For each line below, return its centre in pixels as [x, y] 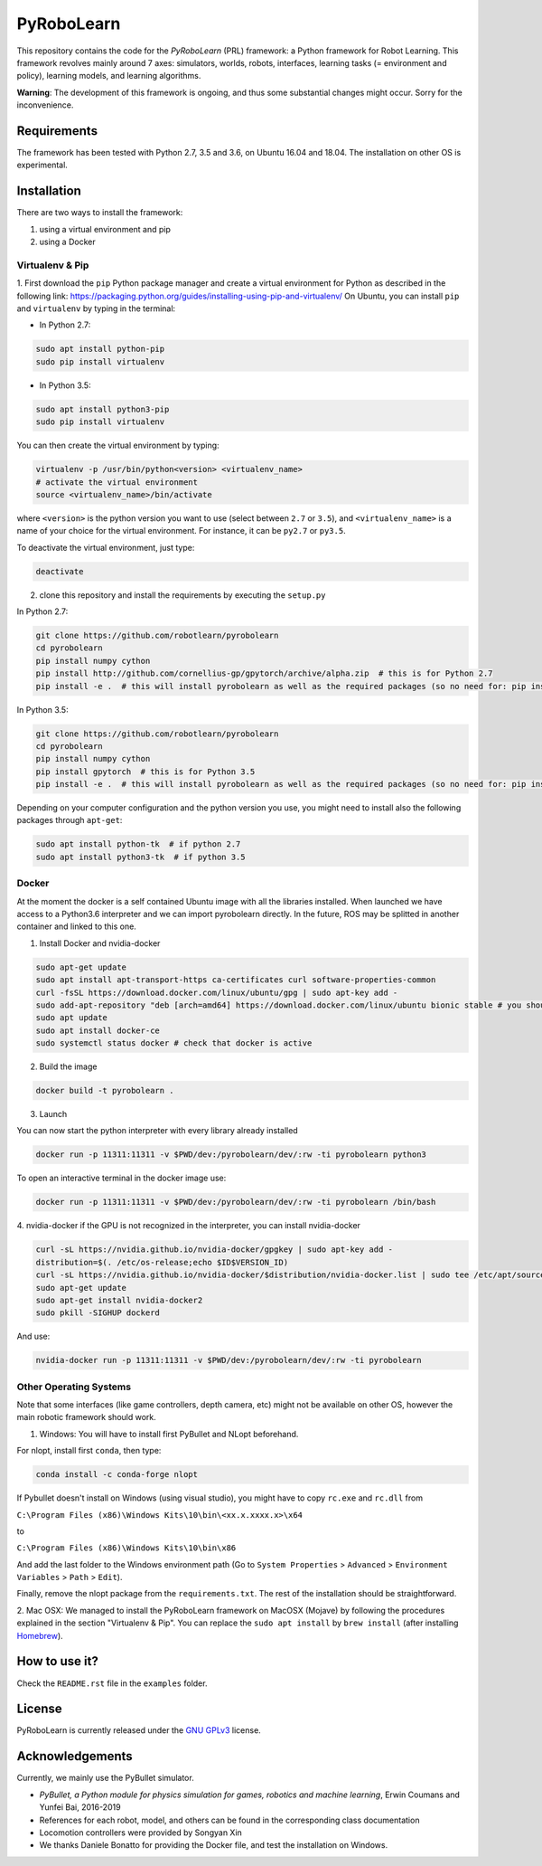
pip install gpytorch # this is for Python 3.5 [145, 772]
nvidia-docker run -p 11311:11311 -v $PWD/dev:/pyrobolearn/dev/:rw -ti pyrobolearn [229, 1360]
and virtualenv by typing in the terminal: [96, 308]
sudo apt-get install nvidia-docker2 [119, 1300]
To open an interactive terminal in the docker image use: [121, 1178]
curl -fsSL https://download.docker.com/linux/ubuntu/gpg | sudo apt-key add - [217, 992]
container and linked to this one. [77, 926]
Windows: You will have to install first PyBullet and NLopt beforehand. [169, 1434]
